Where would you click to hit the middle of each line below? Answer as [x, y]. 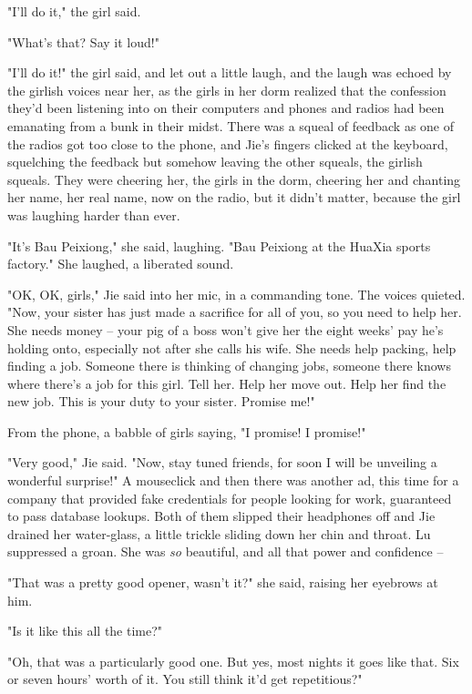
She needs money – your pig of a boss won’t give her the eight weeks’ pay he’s [226, 329]
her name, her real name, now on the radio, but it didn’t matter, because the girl [234, 197]
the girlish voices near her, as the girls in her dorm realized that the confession [227, 90]
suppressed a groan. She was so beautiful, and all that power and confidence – [226, 551]
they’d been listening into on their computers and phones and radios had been [226, 108]
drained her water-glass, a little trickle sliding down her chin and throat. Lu [219, 533]
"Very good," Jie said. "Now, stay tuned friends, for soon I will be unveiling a [222, 462]
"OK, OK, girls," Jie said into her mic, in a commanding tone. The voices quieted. [236, 294]
